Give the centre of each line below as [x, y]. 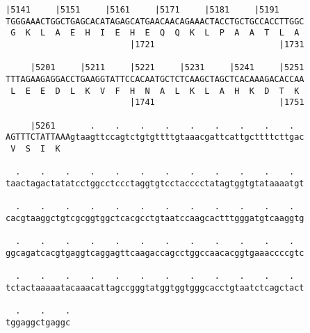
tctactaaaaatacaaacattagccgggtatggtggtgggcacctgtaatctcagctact [155, 287]
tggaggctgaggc [38, 322]
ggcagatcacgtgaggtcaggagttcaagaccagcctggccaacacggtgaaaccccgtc [155, 253]
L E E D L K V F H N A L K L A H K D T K [155, 91]
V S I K [35, 148]
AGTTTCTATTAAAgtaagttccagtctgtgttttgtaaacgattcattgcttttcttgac [155, 137]
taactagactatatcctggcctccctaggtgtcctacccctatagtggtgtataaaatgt [155, 183]
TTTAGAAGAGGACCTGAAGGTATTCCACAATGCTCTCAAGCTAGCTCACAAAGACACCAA [155, 79]
